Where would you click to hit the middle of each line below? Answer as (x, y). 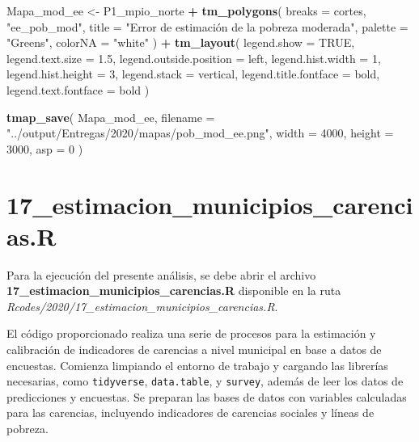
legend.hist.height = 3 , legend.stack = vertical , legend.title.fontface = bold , (193, 74)
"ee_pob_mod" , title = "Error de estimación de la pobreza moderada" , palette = (207, 26)
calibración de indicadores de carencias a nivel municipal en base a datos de (194, 349)
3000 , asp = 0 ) (45, 148)
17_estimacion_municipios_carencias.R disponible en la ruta (174, 290)
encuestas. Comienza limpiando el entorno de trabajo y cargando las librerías (197, 365)
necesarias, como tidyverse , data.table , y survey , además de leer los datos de (205, 381)
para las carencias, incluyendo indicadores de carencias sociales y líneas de (190, 413)
